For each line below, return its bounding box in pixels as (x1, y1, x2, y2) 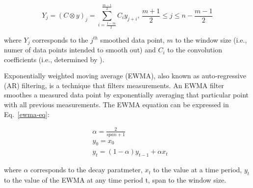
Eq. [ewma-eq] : (4, 109, 50, 119)
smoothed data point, (100, 34, 165, 45)
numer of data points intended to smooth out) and (4, 45, 156, 55)
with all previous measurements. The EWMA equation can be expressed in (4, 99, 229, 110)
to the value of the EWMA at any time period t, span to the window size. (4, 175, 227, 185)
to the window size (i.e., (175, 34, 247, 45)
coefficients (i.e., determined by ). (4, 54, 104, 64)
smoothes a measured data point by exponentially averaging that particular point (4, 90, 249, 100)
